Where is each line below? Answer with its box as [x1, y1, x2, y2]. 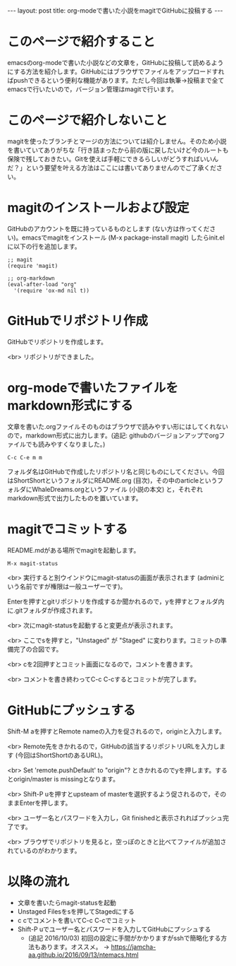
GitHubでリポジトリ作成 [7, 313, 148, 329]
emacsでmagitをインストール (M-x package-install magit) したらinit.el [22, 233, 225, 242]
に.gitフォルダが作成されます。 [7, 606, 97, 614]
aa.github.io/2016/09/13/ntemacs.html [27, 950, 139, 959]
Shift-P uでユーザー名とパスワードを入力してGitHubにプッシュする [17, 924, 211, 933]
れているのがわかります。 [7, 846, 81, 854]
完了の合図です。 [13, 644, 63, 653]
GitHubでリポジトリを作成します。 [7, 337, 108, 346]
